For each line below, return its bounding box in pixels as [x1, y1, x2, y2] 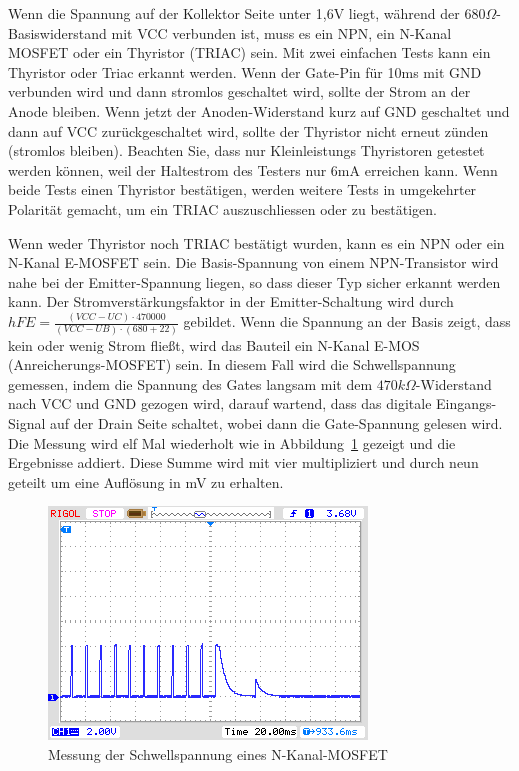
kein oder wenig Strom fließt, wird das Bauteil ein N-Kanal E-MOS [8, 334, 420, 355]
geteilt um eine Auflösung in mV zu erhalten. [8, 471, 284, 492]
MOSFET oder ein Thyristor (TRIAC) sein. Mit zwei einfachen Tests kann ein [8, 42, 491, 63]
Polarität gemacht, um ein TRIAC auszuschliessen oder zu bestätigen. [8, 198, 437, 219]
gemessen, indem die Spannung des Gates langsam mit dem [8, 373, 373, 394]
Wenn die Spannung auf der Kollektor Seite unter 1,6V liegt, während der [8, 3, 460, 23]
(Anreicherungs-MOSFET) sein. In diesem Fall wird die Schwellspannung [8, 354, 456, 375]
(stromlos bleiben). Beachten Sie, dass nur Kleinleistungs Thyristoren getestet [8, 140, 485, 161]
